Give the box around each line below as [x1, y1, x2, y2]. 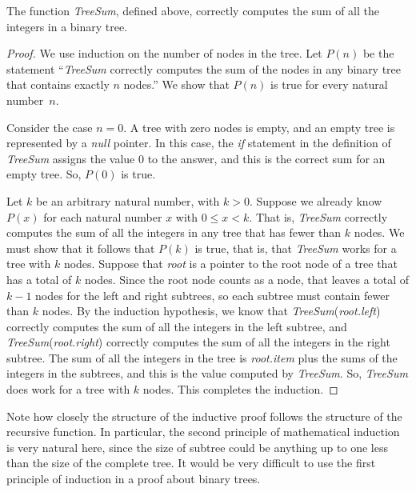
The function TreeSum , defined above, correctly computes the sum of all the [6, 2, 379, 18]
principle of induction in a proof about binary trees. [6, 470, 261, 487]
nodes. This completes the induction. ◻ [142, 381, 338, 398]
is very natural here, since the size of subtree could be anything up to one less [6, 438, 388, 455]
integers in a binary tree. [6, 18, 128, 34]
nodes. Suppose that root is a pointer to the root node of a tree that [63, 255, 398, 272]
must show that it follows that [6, 239, 155, 256]
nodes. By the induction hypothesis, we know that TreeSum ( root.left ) [42, 302, 381, 319]
